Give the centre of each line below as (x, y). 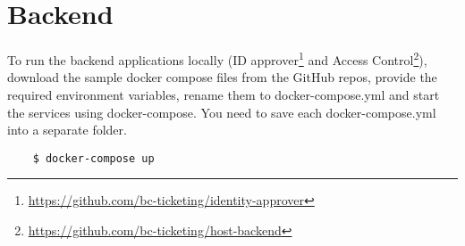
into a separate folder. (67, 130)
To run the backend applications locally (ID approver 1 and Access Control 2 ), (217, 58)
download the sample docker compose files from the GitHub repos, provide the (222, 77)
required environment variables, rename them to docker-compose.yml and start (224, 94)
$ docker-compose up (93, 158)
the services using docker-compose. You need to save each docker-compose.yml (222, 112)
